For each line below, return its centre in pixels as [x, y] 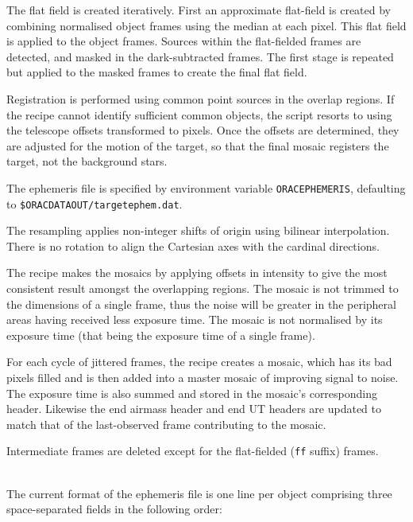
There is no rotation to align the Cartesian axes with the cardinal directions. [193, 245]
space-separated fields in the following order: [114, 509]
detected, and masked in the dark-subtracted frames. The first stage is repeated [200, 56]
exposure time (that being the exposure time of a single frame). [161, 335]
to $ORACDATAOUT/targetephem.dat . [95, 203]
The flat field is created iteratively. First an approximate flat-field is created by [199, 10]
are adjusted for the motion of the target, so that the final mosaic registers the [198, 145]
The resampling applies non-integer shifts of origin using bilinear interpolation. [198, 230]
